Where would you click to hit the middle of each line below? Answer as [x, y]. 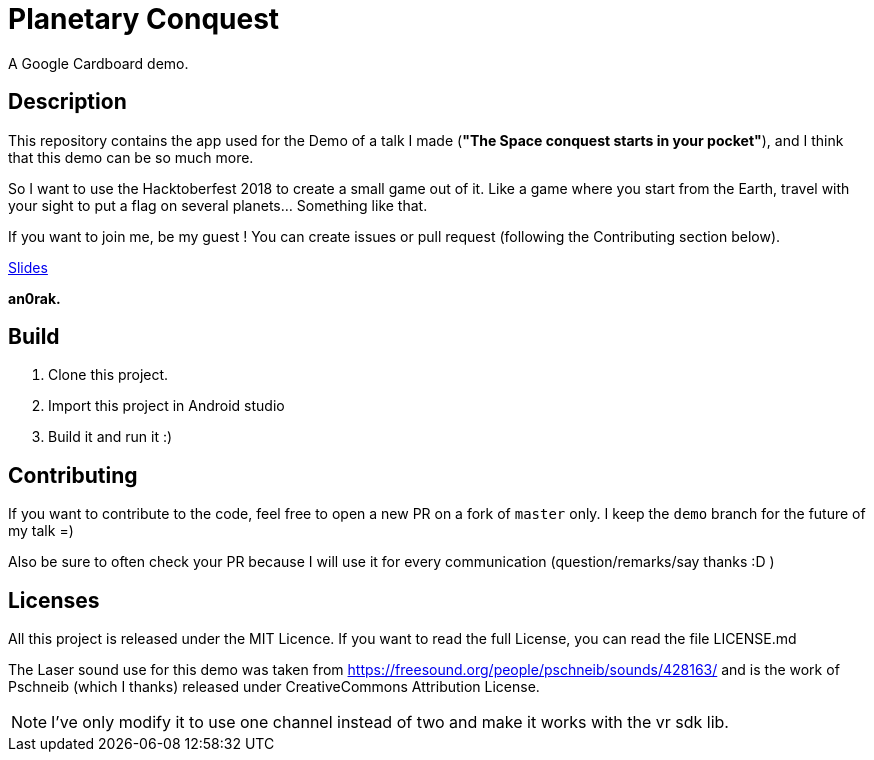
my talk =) [41, 531]
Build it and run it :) [110, 437]
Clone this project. [108, 375]
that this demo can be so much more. [131, 157]
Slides [28, 267]
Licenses [54, 600]
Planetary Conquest [144, 19]
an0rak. [34, 298]
